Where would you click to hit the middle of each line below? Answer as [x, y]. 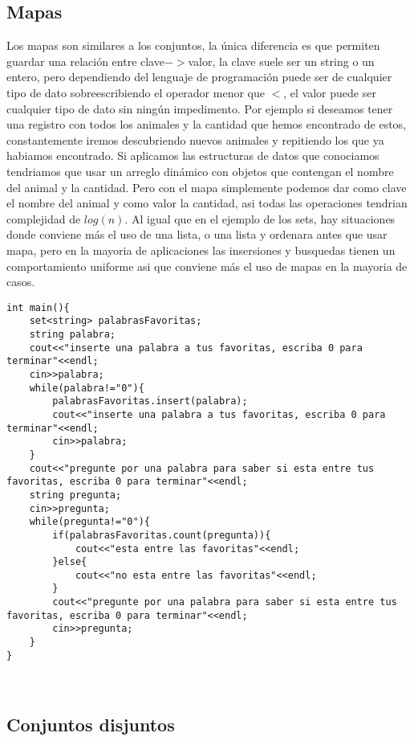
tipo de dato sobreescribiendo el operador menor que [136, 92]
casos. [21, 282]
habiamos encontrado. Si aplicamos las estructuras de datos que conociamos [193, 156]
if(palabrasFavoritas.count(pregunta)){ [162, 535]
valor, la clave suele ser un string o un [281, 61]
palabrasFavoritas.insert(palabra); [150, 401]
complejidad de [44, 218]
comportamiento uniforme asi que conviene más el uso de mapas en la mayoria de [207, 266]
